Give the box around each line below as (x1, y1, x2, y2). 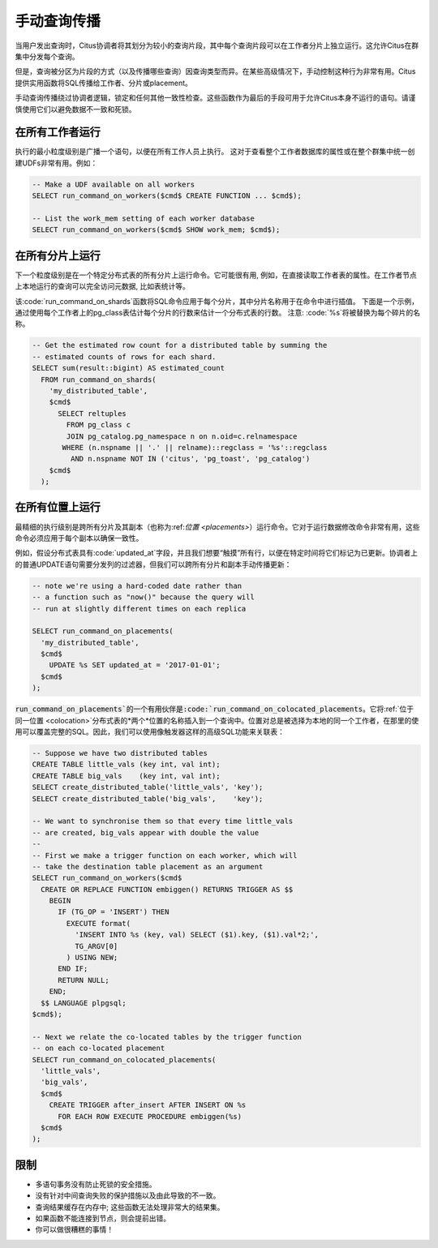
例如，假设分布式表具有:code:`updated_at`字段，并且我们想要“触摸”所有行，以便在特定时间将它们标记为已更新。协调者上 (15, 548, 418, 558)
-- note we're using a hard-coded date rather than (32, 581, 243, 590)
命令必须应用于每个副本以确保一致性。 (15, 533, 144, 543)
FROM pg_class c (66, 420, 131, 430)
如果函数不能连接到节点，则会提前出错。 (35, 1213, 170, 1223)
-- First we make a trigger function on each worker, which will (32, 851, 298, 860)
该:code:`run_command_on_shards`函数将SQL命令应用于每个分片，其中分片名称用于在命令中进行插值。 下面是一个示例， (15, 296, 419, 306)
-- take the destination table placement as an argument (32, 862, 264, 871)
